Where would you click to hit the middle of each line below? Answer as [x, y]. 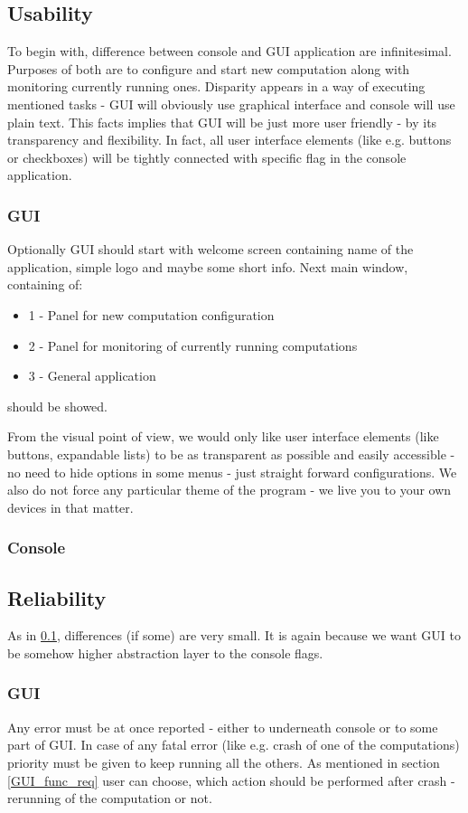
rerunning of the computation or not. [110, 798]
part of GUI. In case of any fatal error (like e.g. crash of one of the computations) [234, 745]
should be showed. [57, 406]
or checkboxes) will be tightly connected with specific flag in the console [207, 157]
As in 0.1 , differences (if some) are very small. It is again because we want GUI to [234, 635]
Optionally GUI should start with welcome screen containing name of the [211, 249]
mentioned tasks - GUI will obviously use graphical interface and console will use [231, 104]
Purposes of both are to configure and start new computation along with [209, 68]
